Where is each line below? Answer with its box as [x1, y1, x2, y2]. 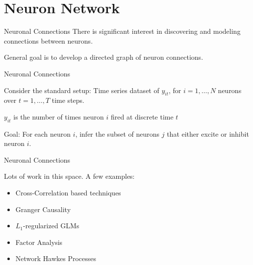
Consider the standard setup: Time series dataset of [4, 85, 159, 95]
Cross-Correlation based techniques [15, 188, 121, 198]
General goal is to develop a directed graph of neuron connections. [4, 52, 203, 62]
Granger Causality [15, 204, 71, 214]
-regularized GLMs [23, 220, 79, 231]
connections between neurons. [4, 35, 93, 46]
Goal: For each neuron [4, 128, 71, 139]
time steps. [51, 95, 84, 105]
